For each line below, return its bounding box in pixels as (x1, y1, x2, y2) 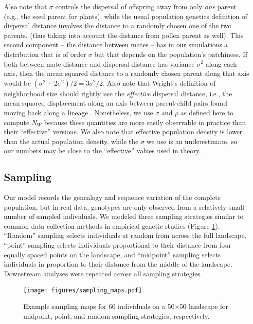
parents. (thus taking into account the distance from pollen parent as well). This (4, 30, 244, 40)
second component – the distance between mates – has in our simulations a (4, 39, 228, 50)
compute (4, 117, 30, 127)
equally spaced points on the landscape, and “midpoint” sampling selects (4, 249, 221, 259)
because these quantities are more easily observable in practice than (44, 117, 246, 127)
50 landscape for (180, 301, 229, 311)
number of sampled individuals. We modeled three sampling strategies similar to (4, 211, 244, 221)
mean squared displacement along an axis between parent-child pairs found (4, 98, 227, 108)
